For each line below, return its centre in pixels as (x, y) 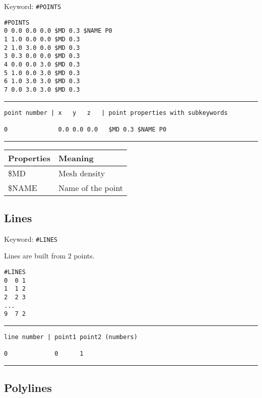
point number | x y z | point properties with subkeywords (116, 113)
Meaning (76, 158)
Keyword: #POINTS (33, 6)
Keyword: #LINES (31, 239)
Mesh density (82, 173)
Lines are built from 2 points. (49, 256)
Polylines (28, 388)
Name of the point (91, 187)
